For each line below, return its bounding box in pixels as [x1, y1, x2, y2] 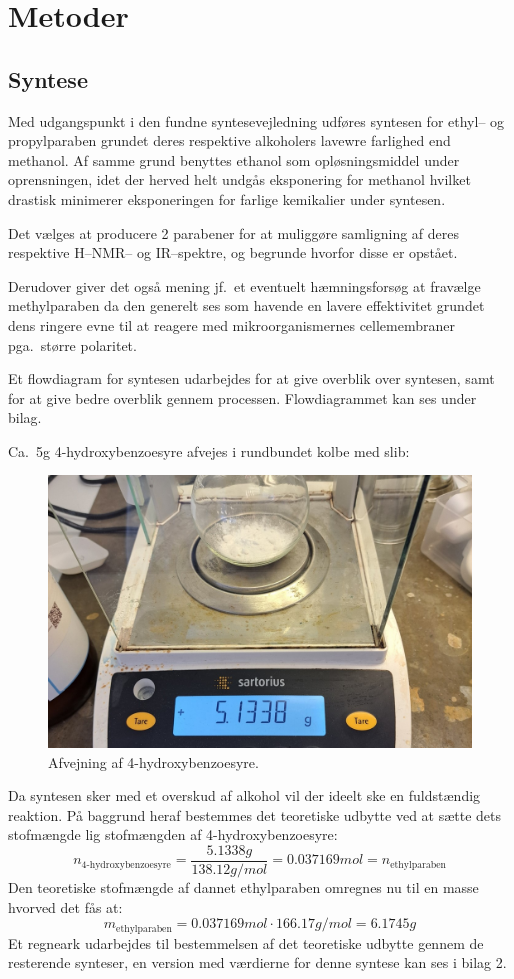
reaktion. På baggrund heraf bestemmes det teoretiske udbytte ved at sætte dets [8, 804, 502, 825]
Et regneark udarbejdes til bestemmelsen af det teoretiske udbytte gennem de [8, 932, 484, 953]
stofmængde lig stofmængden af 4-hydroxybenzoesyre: [8, 824, 338, 845]
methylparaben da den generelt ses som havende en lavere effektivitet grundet [8, 295, 485, 316]
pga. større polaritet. [8, 334, 137, 355]
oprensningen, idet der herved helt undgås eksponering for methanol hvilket [8, 169, 471, 190]
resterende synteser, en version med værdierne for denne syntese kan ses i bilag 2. [8, 952, 507, 973]
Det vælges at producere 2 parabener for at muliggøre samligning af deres [8, 222, 460, 243]
